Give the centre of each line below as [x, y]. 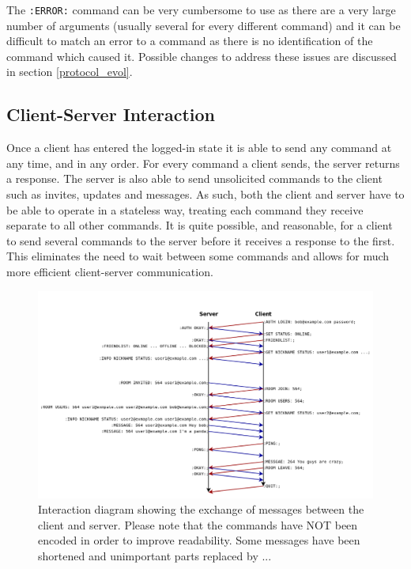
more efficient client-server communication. [110, 271]
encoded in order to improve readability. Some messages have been [199, 540]
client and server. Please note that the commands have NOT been [198, 524]
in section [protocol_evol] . [70, 72]
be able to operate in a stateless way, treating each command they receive [185, 209]
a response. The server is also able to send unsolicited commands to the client [194, 178]
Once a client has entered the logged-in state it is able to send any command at [199, 148]
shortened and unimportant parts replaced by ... [155, 556]
